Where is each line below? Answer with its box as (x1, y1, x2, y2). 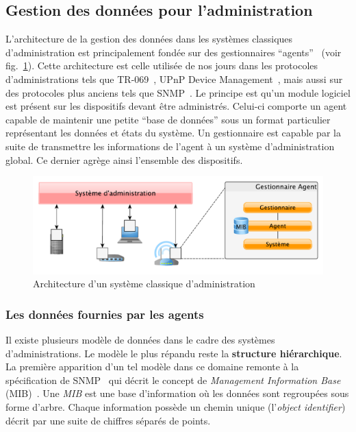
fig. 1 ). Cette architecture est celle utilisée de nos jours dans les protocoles (5, 58, 318, 73)
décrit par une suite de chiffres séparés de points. (5, 413, 211, 427)
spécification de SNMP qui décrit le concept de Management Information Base (5, 372, 341, 387)
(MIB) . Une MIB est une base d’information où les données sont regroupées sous (5, 386, 349, 400)
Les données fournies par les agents (5, 305, 204, 322)
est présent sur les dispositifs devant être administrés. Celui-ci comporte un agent (5, 99, 347, 113)
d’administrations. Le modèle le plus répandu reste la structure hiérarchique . (5, 346, 342, 360)
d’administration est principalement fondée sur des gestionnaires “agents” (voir (5, 45, 342, 59)
